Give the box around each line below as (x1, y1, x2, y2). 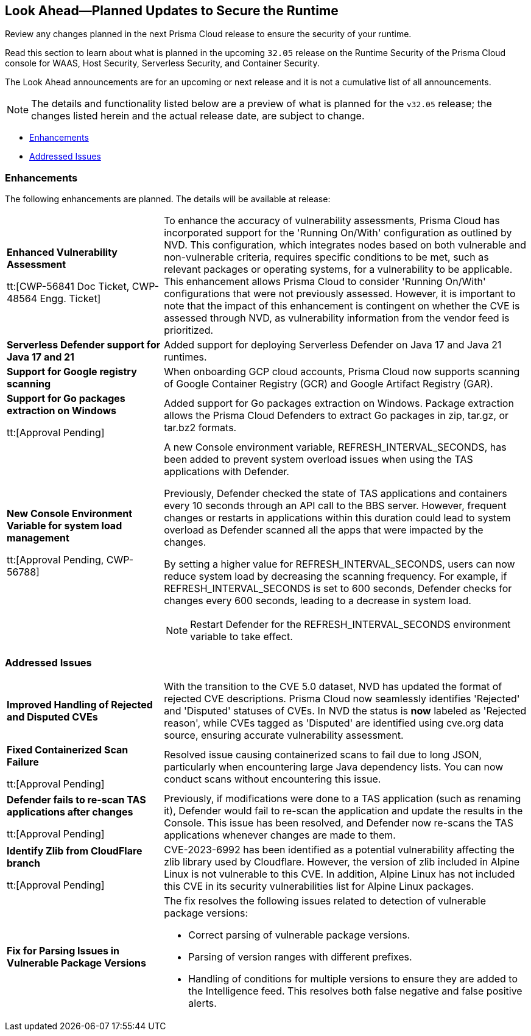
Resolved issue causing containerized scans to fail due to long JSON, (164, 748, 482, 761)
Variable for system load (7, 520, 122, 532)
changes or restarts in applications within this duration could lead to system (164, 512, 511, 524)
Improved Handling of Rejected (7, 698, 153, 711)
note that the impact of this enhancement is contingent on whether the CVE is (164, 300, 520, 312)
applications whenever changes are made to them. (164, 828, 396, 841)
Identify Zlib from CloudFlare (7, 844, 142, 857)
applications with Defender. (164, 465, 289, 478)
